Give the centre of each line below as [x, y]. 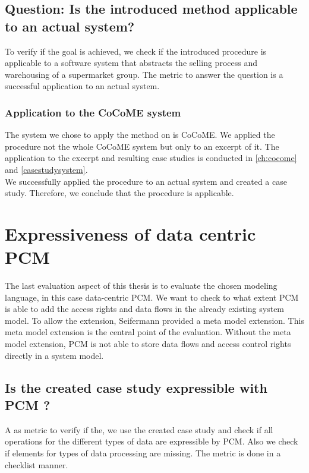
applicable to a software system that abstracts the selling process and [131, 63]
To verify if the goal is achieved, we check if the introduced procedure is [136, 51]
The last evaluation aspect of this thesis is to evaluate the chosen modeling [141, 286]
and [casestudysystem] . [46, 169]
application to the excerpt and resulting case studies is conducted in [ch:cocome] [151, 158]
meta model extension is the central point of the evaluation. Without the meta [148, 332]
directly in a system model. [54, 355]
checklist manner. [37, 464]
